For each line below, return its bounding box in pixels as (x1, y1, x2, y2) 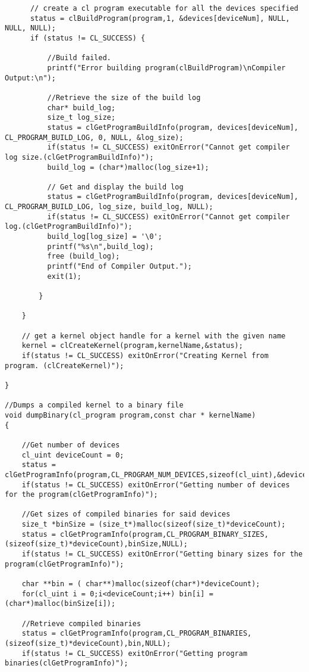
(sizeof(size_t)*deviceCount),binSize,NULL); (5, 540, 188, 549)
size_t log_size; (47, 113, 116, 122)
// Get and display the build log (47, 182, 184, 191)
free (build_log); (47, 252, 120, 261)
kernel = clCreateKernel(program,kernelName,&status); (21, 341, 243, 350)
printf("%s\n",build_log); (47, 242, 154, 251)
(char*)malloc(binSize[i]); (5, 599, 116, 608)
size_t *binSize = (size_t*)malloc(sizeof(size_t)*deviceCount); (21, 520, 286, 529)
